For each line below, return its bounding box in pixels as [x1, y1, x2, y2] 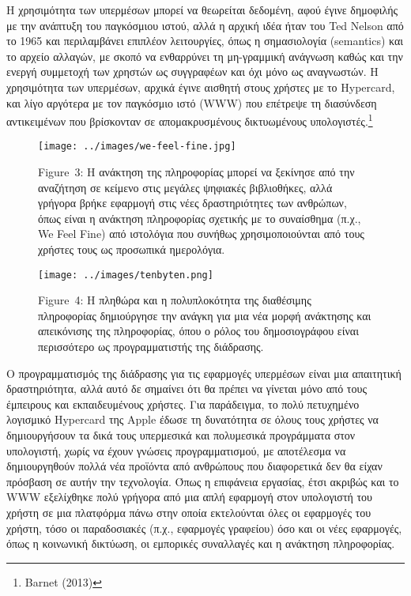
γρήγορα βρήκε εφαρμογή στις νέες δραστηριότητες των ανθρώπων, [38, 194, 347, 211]
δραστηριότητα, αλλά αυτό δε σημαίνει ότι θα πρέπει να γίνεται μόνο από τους [6, 380, 367, 397]
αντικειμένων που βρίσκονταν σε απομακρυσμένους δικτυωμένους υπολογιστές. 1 [6, 111, 373, 129]
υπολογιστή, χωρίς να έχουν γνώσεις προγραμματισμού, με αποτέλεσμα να [6, 442, 346, 458]
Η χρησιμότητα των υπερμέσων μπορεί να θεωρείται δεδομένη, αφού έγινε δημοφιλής [6, 2, 398, 17]
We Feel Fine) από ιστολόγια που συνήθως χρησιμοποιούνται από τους [38, 225, 364, 242]
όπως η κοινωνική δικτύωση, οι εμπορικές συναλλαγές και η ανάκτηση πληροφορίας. [6, 535, 395, 552]
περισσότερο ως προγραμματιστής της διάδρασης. [38, 338, 264, 355]
